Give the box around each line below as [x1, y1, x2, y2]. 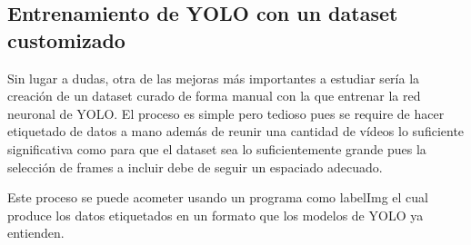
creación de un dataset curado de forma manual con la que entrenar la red [7, 86, 421, 105]
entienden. [7, 223, 65, 242]
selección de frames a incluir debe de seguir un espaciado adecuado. [7, 157, 383, 176]
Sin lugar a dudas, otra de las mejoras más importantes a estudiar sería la [7, 68, 420, 87]
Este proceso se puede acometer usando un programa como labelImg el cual [7, 188, 429, 207]
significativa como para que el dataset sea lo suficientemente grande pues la [7, 139, 426, 158]
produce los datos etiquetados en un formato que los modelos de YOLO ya [7, 205, 424, 224]
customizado [7, 25, 125, 54]
